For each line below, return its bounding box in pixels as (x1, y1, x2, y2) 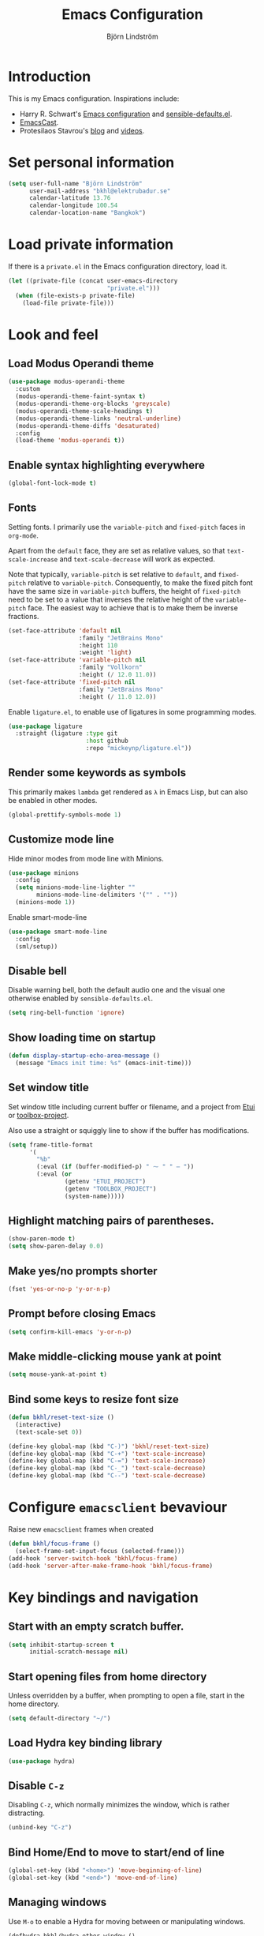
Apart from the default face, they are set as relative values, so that (8, 546, 225, 555)
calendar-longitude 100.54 (28, 201, 118, 210)
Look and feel (8, 325, 99, 343)
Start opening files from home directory (8, 1670, 207, 1683)
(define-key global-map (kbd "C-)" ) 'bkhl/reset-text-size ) (8, 1443, 210, 1450)
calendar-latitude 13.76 (28, 194, 111, 202)
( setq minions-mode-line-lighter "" (15, 884, 136, 891)
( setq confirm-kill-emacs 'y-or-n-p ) (8, 1328, 132, 1336)
